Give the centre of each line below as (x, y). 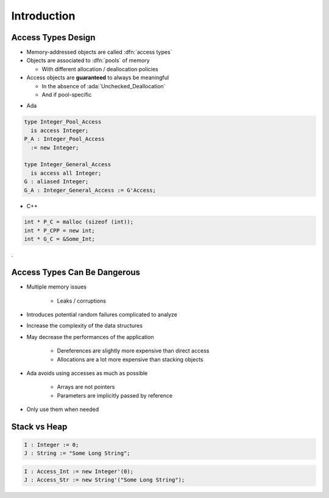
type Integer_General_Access (68, 165)
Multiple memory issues (56, 287)
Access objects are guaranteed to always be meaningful (98, 78)
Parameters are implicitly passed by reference (115, 395)
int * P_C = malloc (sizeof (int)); (79, 222)
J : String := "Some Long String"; (77, 453)
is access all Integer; (66, 173)
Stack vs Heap (39, 426)
